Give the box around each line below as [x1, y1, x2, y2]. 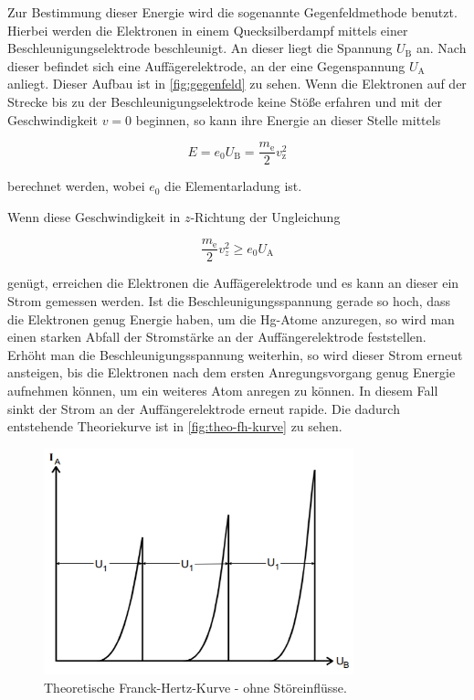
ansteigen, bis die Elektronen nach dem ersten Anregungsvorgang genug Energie [7, 363, 456, 382]
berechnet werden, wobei [7, 176, 145, 196]
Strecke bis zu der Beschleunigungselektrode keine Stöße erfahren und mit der [7, 91, 442, 111]
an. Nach [416, 38, 467, 58]
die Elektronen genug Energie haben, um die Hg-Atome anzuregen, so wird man [7, 309, 455, 328]
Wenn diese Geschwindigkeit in [7, 207, 181, 226]
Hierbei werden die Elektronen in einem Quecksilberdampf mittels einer [7, 20, 408, 39]
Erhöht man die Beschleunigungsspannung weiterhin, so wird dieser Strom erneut [7, 345, 463, 364]
